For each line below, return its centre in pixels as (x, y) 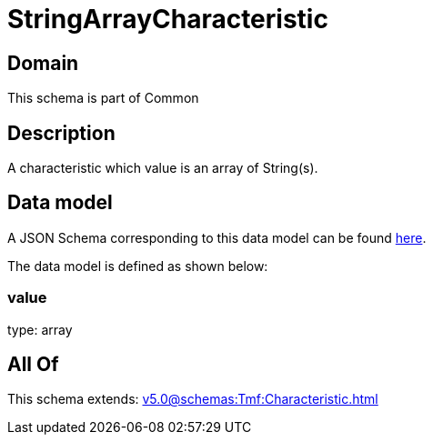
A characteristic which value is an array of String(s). (163, 168)
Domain (43, 63)
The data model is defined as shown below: (138, 266)
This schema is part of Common (103, 98)
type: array (40, 329)
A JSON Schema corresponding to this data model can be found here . (217, 237)
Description (61, 133)
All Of (33, 365)
